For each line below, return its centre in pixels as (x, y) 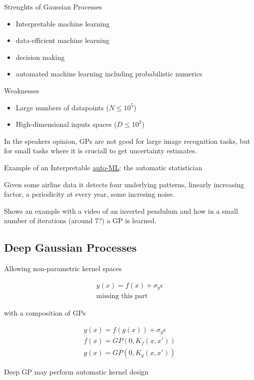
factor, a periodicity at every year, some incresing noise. (89, 194)
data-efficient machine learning (63, 40)
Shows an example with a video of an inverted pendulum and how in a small (121, 210)
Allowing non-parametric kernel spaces (63, 268)
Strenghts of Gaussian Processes (53, 6)
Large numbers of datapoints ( (62, 107)
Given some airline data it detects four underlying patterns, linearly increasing (124, 184)
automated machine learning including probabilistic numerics (109, 74)
